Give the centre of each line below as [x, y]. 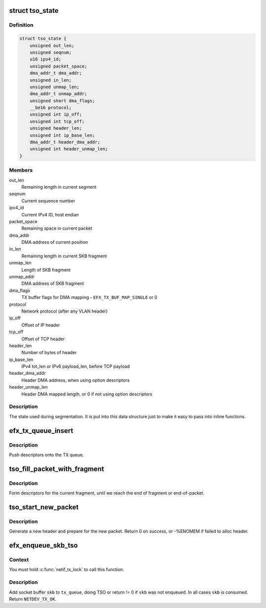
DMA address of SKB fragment [53, 284]
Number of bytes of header [49, 353]
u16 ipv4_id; [46, 59]
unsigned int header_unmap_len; [69, 149]
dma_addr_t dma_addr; [56, 73]
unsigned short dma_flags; [63, 101]
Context [19, 560]
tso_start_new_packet [44, 507]
